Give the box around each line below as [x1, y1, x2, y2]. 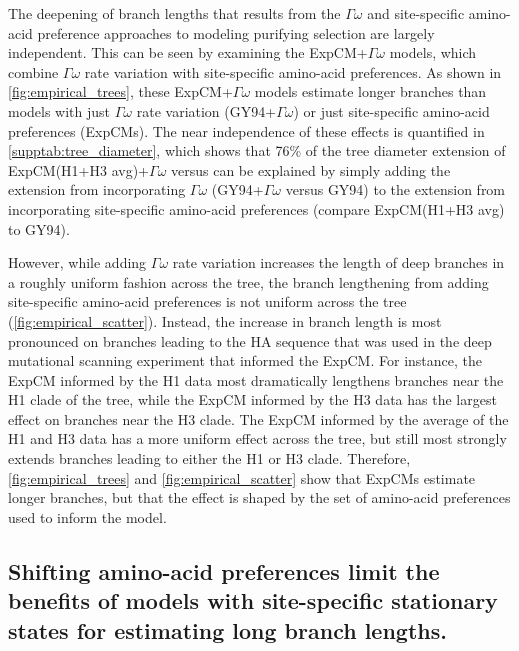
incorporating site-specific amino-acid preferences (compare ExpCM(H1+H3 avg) [8, 198, 505, 219]
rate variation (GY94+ [136, 100, 277, 121]
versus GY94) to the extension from [285, 179, 506, 200]
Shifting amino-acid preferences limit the [8, 555, 440, 586]
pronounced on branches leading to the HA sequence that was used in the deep [8, 330, 492, 351]
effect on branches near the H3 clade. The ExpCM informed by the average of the [8, 408, 509, 429]
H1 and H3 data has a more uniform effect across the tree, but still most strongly [8, 428, 507, 449]
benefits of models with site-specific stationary [8, 585, 498, 616]
